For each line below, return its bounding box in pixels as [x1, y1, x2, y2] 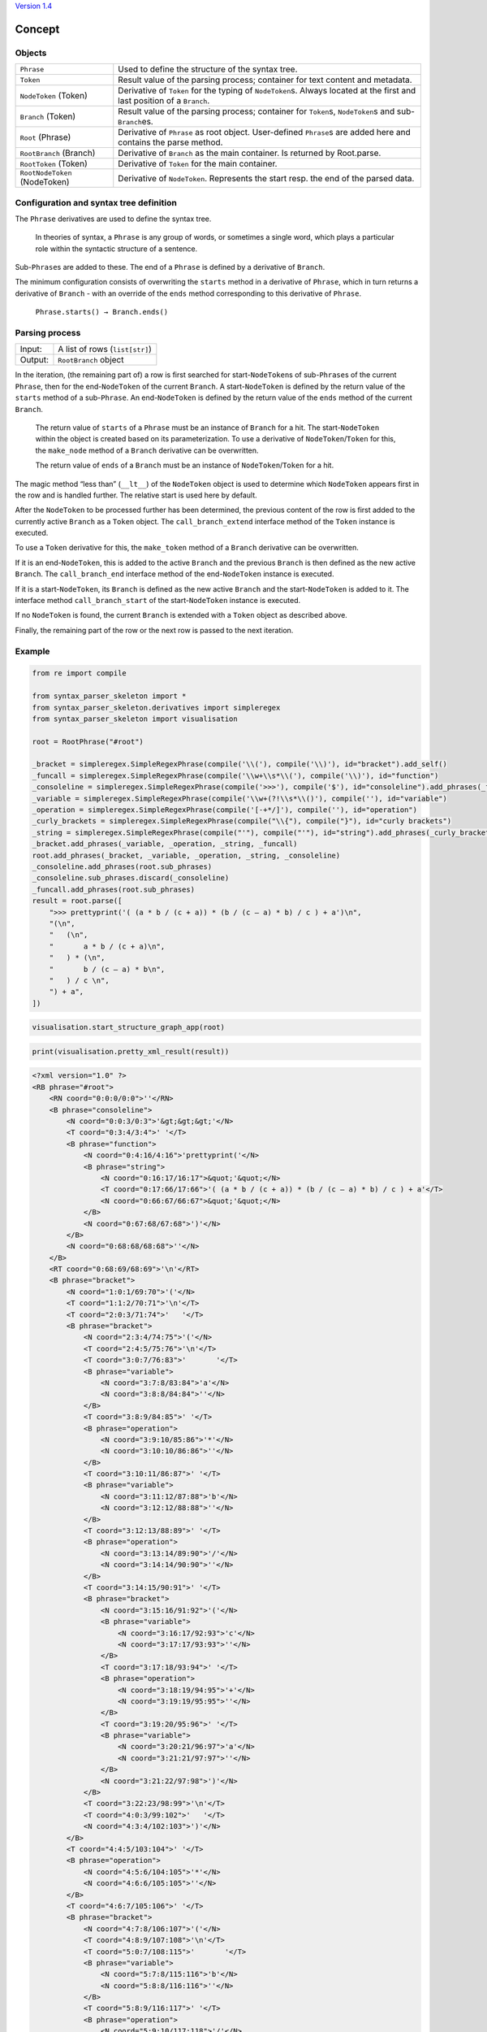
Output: [19, 354, 49, 366]
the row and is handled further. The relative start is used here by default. [15, 490, 257, 500]
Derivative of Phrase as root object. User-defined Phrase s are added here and [118, 127, 411, 138]
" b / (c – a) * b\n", [49, 964, 166, 974]
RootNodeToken [19, 169, 72, 178]
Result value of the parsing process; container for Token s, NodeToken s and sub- [118, 106, 416, 117]
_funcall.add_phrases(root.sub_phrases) [32, 884, 195, 894]
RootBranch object [58, 354, 124, 366]
